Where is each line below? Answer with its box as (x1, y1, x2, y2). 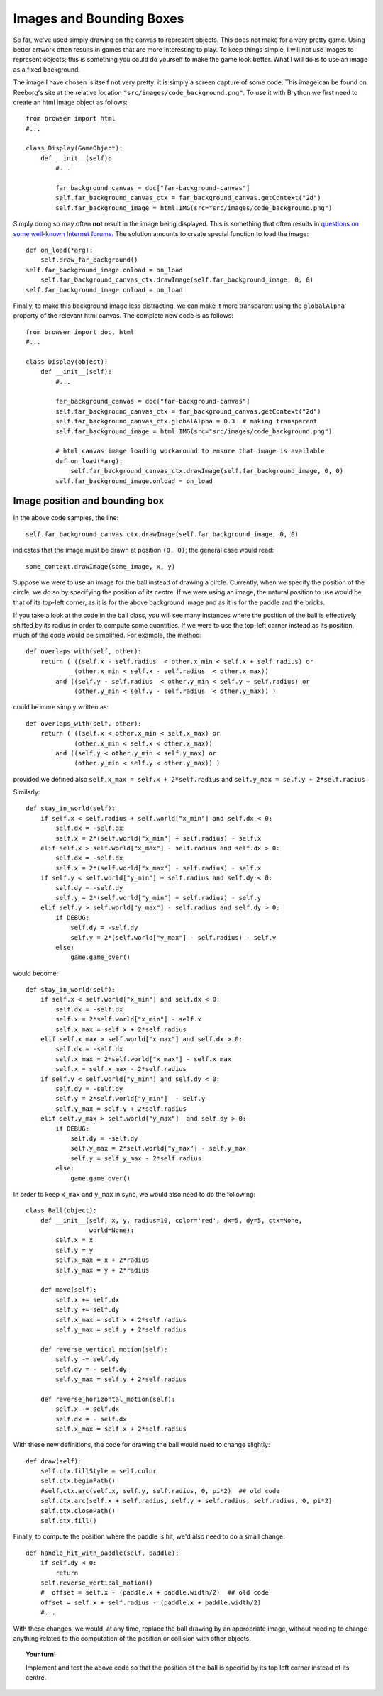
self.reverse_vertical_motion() (40, 1578, 153, 1587)
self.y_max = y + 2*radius (55, 1266, 150, 1274)
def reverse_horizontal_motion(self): (40, 1395, 176, 1403)
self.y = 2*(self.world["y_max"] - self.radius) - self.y (70, 933, 277, 941)
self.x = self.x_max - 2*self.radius (55, 1065, 187, 1073)
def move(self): (40, 1286, 97, 1294)
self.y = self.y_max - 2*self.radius (70, 1154, 202, 1163)
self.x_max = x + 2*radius (55, 1256, 150, 1264)
